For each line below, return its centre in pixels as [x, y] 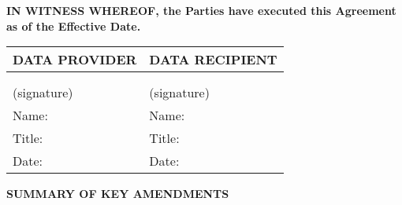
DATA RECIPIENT [213, 60]
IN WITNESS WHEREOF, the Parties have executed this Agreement [201, 10]
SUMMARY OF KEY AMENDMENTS [118, 194]
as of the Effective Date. [74, 26]
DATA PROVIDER [75, 60]
